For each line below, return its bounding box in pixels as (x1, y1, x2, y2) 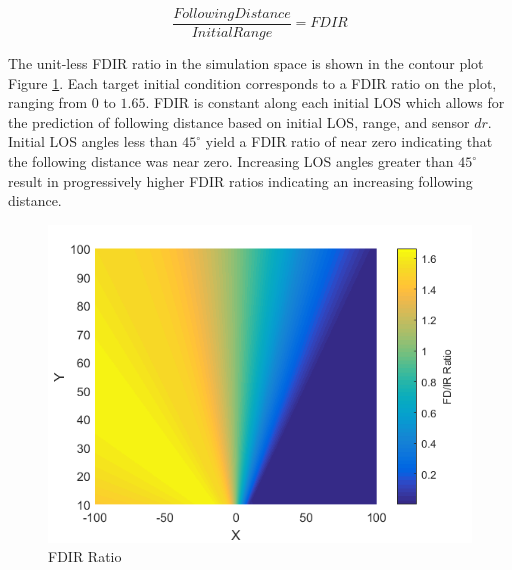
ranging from (8, 92, 88, 113)
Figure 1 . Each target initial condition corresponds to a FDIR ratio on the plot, (8, 72, 497, 93)
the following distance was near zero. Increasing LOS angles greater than (8, 151, 454, 172)
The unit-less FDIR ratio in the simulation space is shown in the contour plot (8, 53, 484, 74)
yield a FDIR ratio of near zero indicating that (205, 131, 493, 152)
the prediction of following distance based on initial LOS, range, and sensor (8, 111, 470, 132)
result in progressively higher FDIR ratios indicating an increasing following (8, 170, 473, 191)
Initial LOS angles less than (8, 131, 178, 152)
